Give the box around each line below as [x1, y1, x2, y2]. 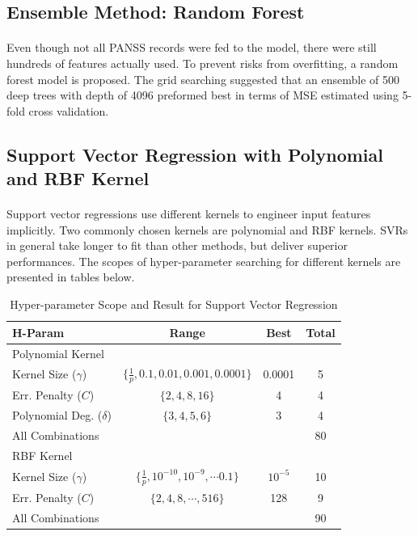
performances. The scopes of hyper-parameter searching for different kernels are [6, 252, 401, 269]
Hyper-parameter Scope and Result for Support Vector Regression [10, 296, 338, 313]
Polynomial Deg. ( [12, 407, 103, 424]
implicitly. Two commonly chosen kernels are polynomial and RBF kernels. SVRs [6, 221, 408, 238]
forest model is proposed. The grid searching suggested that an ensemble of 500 [6, 70, 399, 87]
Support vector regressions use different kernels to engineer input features [6, 205, 371, 222]
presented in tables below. [6, 268, 135, 285]
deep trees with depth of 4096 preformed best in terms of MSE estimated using [6, 87, 399, 103]
